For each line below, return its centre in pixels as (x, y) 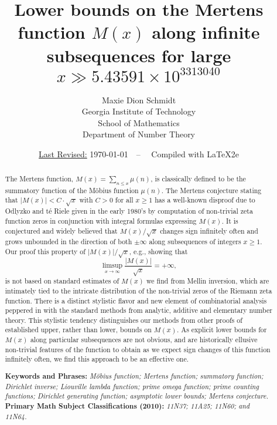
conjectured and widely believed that (61, 230)
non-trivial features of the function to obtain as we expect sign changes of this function (138, 349)
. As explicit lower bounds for (222, 330)
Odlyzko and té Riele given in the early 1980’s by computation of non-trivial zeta (129, 211)
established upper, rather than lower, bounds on (78, 330)
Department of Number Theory (139, 134)
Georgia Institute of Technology (139, 111)
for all (124, 200)
